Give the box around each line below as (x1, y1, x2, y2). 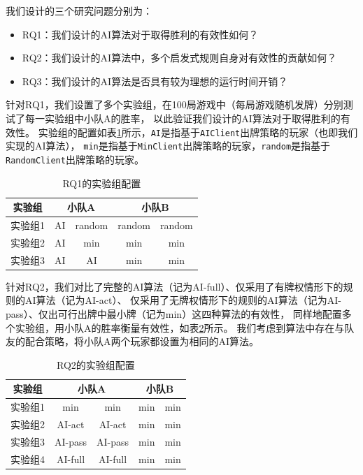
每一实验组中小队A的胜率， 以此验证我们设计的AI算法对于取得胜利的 (24, 110, 341, 125)
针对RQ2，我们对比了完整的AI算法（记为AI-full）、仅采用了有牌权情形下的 (6, 279, 343, 293)
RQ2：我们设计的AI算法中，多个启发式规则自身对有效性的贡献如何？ (22, 50, 337, 65)
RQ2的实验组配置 (56, 357, 135, 372)
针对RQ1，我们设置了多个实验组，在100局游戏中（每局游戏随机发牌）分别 (6, 97, 343, 112)
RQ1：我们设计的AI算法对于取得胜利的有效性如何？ (22, 27, 259, 41)
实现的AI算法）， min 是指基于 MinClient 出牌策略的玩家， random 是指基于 (6, 138, 331, 153)
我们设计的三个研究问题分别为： (6, 3, 152, 17)
